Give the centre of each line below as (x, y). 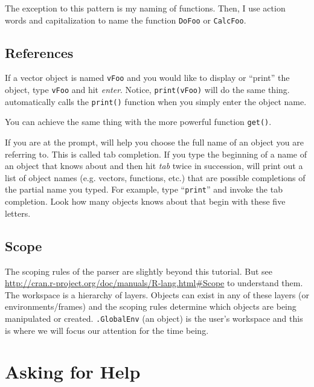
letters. (18, 213)
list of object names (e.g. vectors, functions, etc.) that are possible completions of (155, 177)
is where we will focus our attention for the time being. (107, 330)
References (39, 52)
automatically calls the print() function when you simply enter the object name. (156, 101)
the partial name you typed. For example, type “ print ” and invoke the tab (144, 189)
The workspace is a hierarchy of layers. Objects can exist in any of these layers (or (157, 294)
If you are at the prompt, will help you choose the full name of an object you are (154, 142)
